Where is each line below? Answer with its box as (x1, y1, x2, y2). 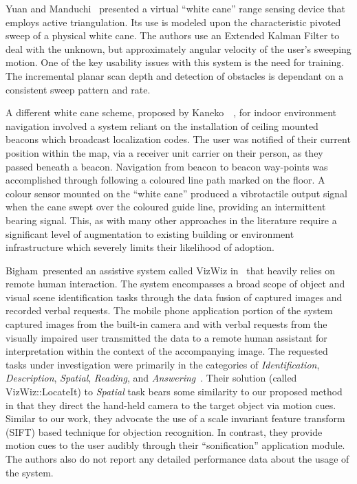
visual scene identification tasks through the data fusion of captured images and (6, 289, 343, 304)
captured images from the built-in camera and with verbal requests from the (6, 317, 327, 331)
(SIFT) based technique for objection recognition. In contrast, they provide (6, 424, 323, 439)
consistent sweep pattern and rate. (6, 82, 151, 96)
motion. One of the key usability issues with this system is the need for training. (6, 55, 345, 69)
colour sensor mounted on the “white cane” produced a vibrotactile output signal (6, 186, 348, 200)
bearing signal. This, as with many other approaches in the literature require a (6, 212, 337, 227)
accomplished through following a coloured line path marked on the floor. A (6, 173, 325, 187)
